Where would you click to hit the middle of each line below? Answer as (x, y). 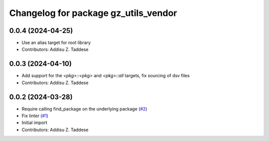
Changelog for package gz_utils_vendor (93, 13)
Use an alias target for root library (56, 43)
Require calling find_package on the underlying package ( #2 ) (84, 109)
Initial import (34, 123)
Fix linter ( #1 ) (35, 116)
